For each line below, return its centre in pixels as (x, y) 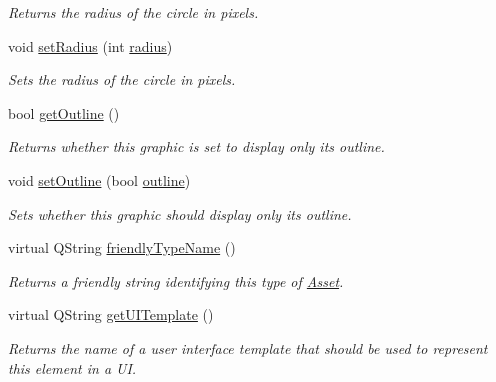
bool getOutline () (64, 112)
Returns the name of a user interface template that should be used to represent (248, 347)
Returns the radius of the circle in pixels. (133, 12)
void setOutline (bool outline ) (99, 179)
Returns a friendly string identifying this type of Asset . (176, 280)
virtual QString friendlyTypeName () (122, 247)
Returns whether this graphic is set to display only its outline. (196, 146)
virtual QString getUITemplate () (111, 314)
